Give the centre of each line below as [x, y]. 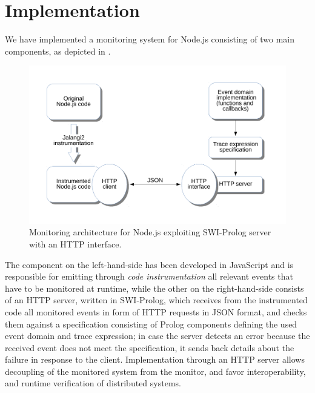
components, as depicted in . [58, 51]
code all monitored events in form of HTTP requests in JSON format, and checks [156, 311]
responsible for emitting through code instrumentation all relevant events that [149, 276]
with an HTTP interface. [75, 244]
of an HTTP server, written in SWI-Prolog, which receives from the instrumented [156, 300]
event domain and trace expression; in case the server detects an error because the [157, 336]
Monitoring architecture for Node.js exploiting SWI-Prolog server [150, 232]
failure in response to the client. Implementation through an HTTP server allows [155, 359]
